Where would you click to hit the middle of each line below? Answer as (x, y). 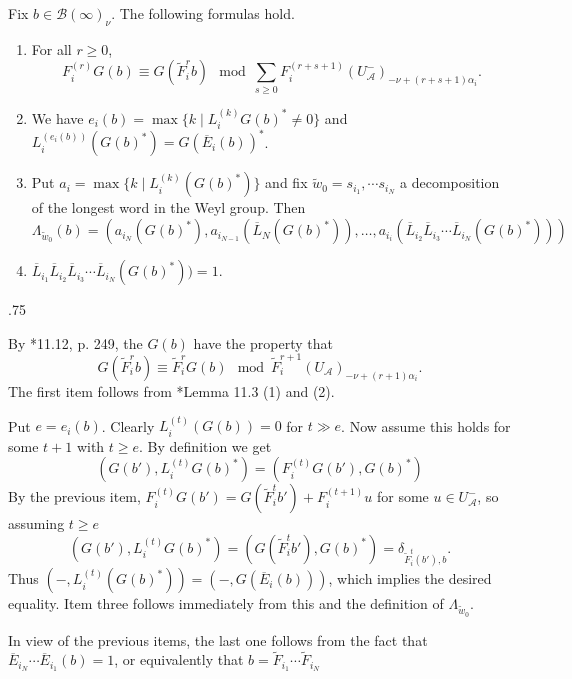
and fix (286, 182)
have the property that (263, 342)
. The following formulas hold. (203, 13)
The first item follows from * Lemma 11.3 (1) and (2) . (171, 390)
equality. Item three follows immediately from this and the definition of (226, 603)
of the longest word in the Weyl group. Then (168, 207)
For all (51, 48)
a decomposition (450, 182)
